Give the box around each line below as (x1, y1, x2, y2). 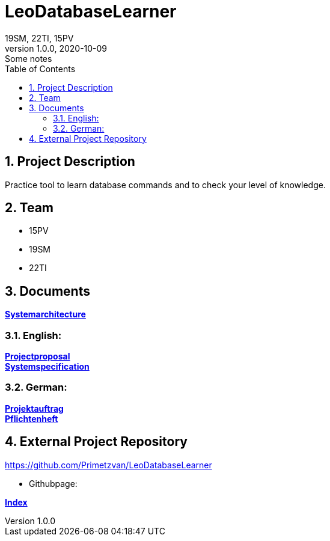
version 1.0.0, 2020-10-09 (5, 43, 108, 53)
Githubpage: (29, 478, 78, 489)
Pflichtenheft (5, 413, 58, 424)
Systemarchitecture (5, 309, 86, 320)
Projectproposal (5, 351, 70, 362)
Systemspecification (5, 361, 90, 372)
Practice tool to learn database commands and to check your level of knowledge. (5, 179, 326, 190)
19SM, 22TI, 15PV (5, 32, 74, 43)
